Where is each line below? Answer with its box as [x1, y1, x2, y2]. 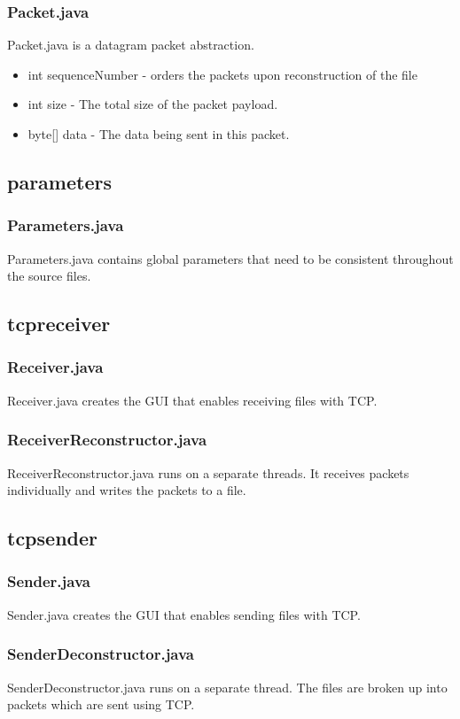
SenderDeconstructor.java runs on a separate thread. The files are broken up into [7, 677, 448, 696]
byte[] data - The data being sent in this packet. [27, 125, 290, 143]
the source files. [7, 267, 91, 285]
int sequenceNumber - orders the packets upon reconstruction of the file [27, 65, 417, 83]
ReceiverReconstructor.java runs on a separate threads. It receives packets [7, 463, 409, 482]
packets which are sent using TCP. [7, 695, 195, 714]
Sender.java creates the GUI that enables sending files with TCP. [7, 605, 361, 623]
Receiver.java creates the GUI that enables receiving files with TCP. [7, 390, 378, 409]
